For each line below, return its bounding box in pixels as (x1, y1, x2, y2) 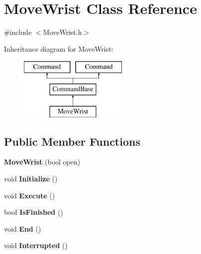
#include (4, 27, 32, 37)
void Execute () (4, 190, 55, 200)
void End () (4, 223, 41, 234)
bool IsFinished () (4, 207, 63, 217)
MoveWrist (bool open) (4, 157, 81, 167)
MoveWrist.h (43, 27, 82, 37)
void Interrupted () (4, 240, 68, 251)
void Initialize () (4, 173, 58, 184)
